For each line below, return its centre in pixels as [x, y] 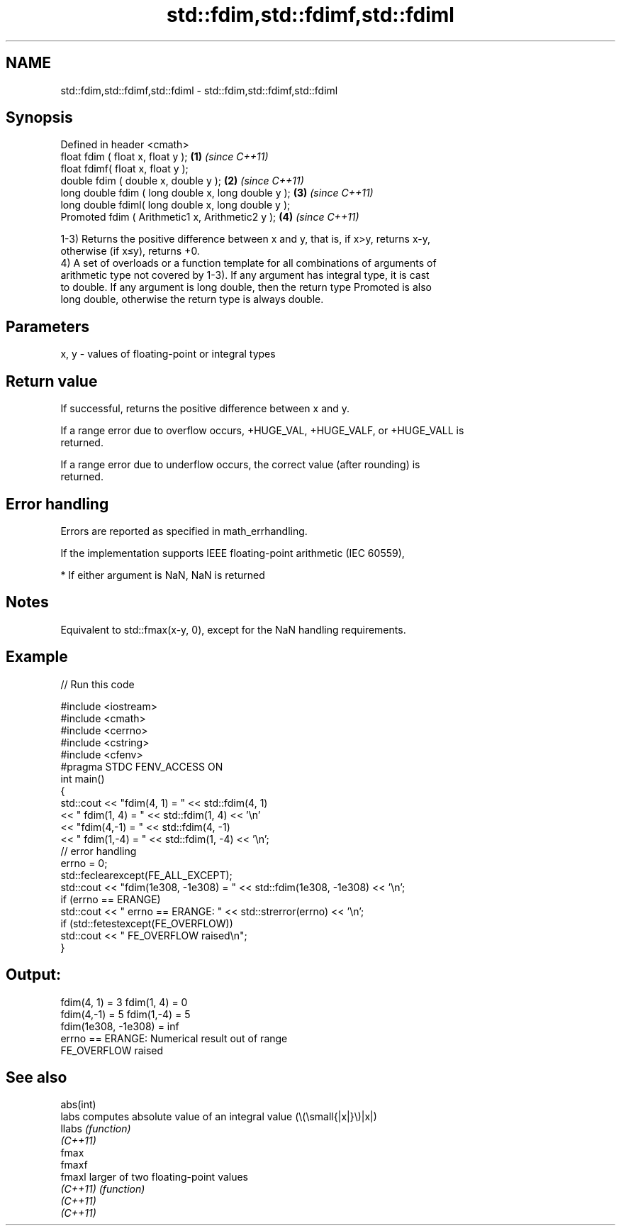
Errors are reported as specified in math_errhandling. [184, 531]
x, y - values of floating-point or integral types [168, 354]
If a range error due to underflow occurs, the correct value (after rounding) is [240, 465]
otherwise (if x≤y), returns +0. [130, 251]
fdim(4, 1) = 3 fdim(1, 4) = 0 [124, 1002]
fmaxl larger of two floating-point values [155, 1177]
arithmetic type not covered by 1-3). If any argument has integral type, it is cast [245, 275]
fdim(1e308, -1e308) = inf [120, 1026]
